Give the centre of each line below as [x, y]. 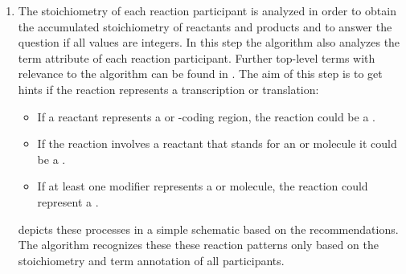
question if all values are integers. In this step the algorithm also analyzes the [209, 42]
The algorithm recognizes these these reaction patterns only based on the [198, 245]
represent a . [68, 201]
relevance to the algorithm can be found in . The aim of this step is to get [200, 74]
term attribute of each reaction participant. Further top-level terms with [197, 57]
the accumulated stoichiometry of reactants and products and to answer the [205, 26]
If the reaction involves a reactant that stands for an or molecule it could [217, 143]
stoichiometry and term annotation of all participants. [151, 260]
